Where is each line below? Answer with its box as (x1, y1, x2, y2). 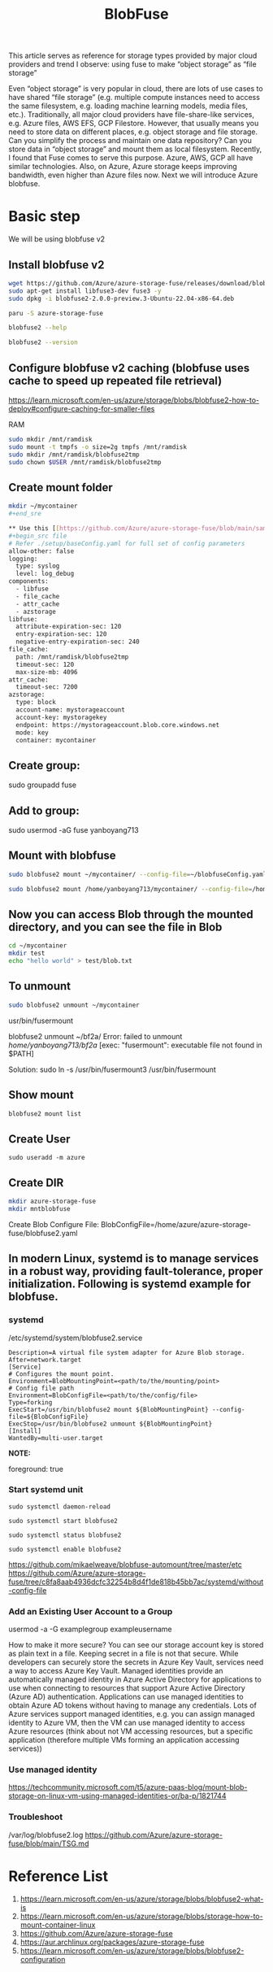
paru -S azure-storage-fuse (8, 309, 104, 317)
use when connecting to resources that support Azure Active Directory (8, 1683, 245, 1693)
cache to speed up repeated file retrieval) (8, 373, 223, 387)
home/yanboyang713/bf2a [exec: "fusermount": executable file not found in (8, 1040, 262, 1050)
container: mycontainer (15, 736, 96, 744)
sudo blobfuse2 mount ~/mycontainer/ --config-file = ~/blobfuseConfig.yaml (8, 870, 267, 878)
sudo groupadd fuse (8, 780, 77, 790)
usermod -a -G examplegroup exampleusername (8, 1624, 172, 1635)
